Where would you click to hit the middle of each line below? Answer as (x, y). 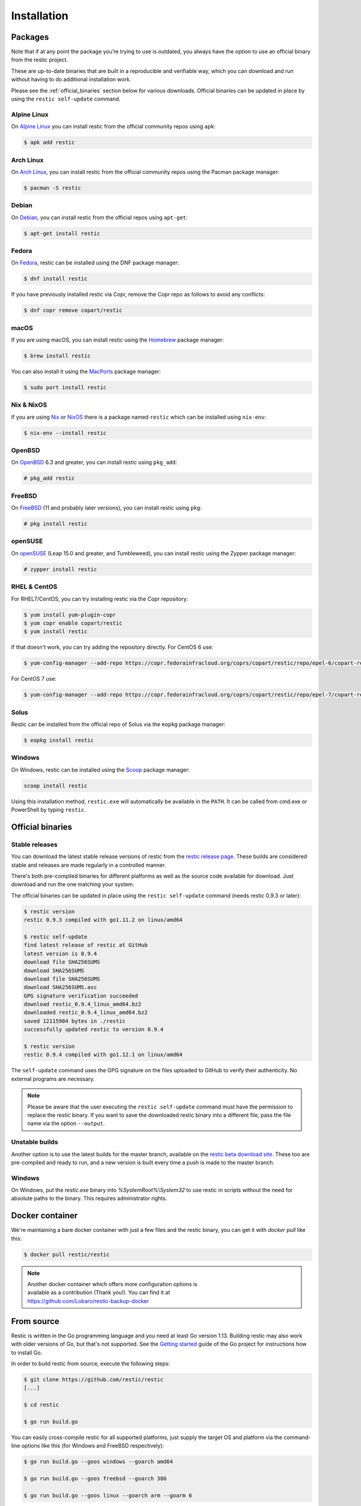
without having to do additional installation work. (71, 80)
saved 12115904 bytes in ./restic (75, 1021)
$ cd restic (42, 1405)
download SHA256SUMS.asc (60, 987)
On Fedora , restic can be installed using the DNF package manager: (95, 263)
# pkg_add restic (49, 478)
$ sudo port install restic (65, 387)
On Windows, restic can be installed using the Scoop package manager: (100, 770)
